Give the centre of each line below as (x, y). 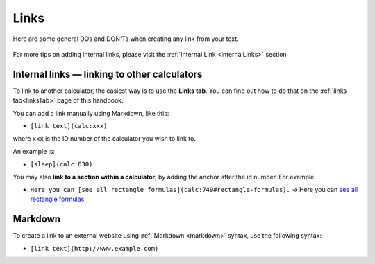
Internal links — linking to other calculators (108, 74)
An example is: (34, 151)
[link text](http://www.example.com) (94, 248)
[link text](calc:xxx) (69, 126)
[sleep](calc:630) (61, 164)
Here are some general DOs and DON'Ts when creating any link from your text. (126, 39)
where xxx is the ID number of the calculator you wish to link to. (104, 139)
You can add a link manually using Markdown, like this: (91, 113)
